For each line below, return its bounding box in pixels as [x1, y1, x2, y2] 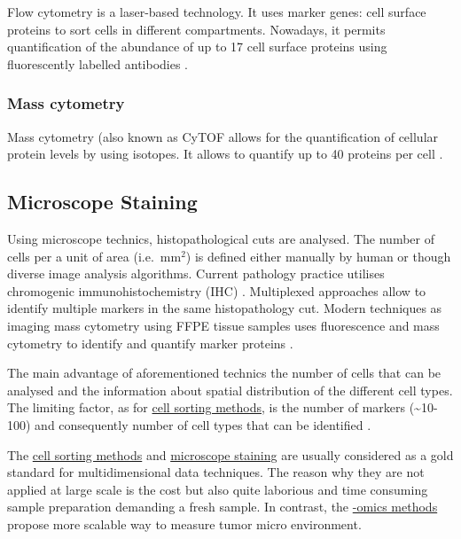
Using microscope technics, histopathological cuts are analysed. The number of [7, 229, 435, 247]
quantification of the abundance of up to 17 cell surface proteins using [7, 37, 387, 56]
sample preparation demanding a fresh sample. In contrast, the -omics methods [7, 497, 438, 516]
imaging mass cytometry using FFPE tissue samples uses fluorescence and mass [7, 316, 440, 334]
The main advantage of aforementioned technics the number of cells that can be [7, 363, 441, 382]
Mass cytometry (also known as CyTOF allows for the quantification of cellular [7, 127, 439, 145]
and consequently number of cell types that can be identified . [35, 415, 371, 434]
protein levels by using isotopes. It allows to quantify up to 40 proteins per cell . [7, 145, 443, 163]
